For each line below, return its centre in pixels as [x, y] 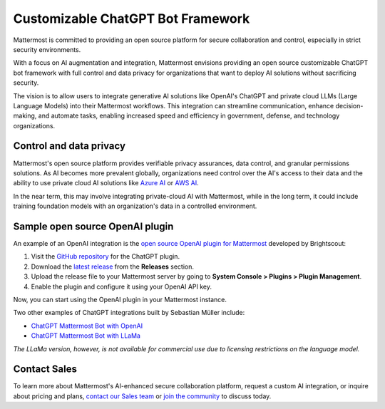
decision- [349, 105]
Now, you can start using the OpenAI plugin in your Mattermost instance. [120, 300]
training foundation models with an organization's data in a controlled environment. [135, 206]
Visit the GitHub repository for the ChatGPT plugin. [106, 257]
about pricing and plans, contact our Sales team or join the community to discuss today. [142, 396]
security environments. [47, 49]
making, [25, 116]
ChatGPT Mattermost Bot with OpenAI [87, 326]
